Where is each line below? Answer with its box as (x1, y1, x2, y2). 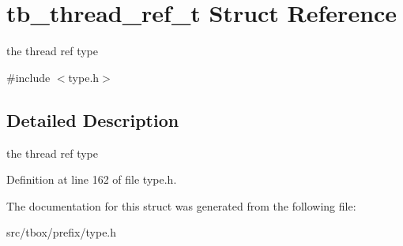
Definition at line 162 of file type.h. (6, 171, 177, 188)
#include (6, 69, 51, 85)
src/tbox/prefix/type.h (6, 224, 117, 240)
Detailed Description (6, 107, 179, 132)
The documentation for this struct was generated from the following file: (6, 197, 356, 214)
